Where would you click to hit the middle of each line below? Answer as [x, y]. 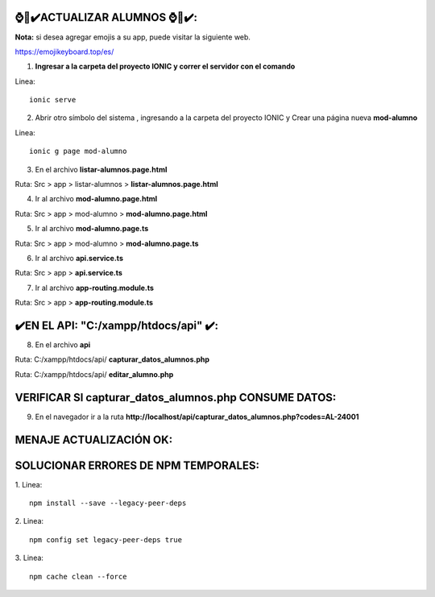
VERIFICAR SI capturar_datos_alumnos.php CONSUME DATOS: [176, 398]
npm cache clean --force [78, 576]
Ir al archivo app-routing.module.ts [95, 288]
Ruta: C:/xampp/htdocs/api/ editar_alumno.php [94, 374]
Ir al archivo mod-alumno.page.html [96, 199]
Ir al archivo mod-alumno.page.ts [92, 229]
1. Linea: [29, 484]
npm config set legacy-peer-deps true [106, 539]
